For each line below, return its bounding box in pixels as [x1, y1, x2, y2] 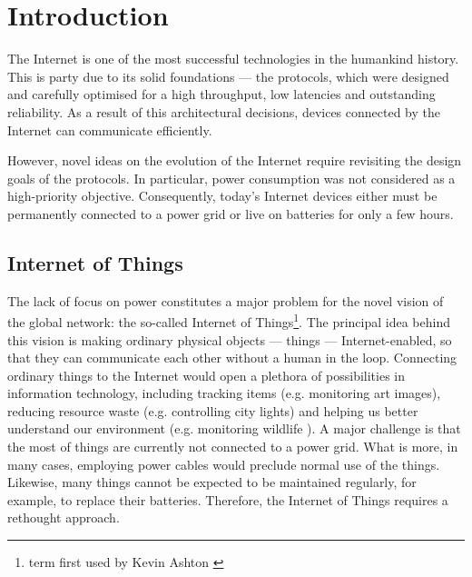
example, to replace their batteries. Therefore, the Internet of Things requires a [7, 490, 448, 509]
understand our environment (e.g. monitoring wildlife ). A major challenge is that [7, 419, 461, 438]
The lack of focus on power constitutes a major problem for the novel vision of [7, 291, 444, 310]
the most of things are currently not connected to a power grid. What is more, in [7, 437, 458, 456]
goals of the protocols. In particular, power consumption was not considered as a [7, 168, 456, 187]
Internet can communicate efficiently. [7, 120, 212, 139]
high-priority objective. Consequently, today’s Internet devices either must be [7, 186, 438, 205]
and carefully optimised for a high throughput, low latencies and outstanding [7, 85, 436, 104]
